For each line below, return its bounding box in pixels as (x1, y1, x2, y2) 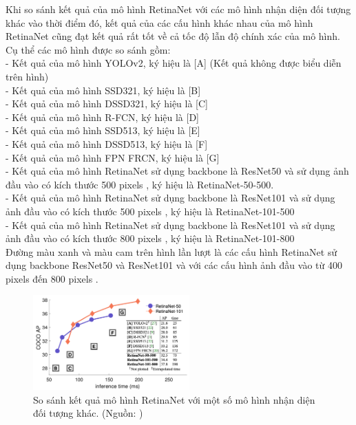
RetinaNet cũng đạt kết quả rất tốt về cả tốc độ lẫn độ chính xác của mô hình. (6, 29, 340, 43)
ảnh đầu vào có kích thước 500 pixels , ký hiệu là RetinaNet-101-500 (6, 204, 295, 218)
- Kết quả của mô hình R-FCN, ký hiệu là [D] (6, 109, 199, 124)
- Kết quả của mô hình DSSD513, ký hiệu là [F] (6, 136, 208, 151)
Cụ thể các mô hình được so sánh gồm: (6, 42, 171, 56)
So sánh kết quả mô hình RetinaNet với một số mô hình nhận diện (33, 392, 315, 406)
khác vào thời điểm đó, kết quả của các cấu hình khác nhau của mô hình (6, 15, 313, 30)
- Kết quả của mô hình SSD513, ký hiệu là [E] (6, 123, 200, 138)
